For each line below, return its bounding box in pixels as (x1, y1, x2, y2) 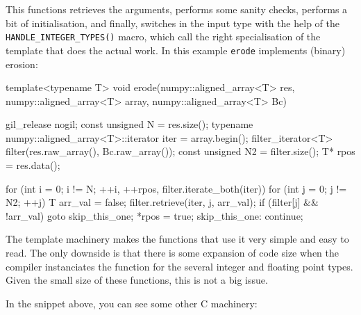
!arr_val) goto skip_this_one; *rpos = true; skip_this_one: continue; (6, 208, 303, 223)
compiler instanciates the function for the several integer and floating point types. (6, 259, 353, 273)
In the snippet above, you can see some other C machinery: (6, 296, 258, 310)
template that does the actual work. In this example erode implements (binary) (6, 42, 346, 57)
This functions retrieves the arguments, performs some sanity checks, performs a (6, 2, 348, 16)
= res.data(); (6, 158, 60, 172)
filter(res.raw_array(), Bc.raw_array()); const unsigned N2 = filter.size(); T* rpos (6, 144, 355, 159)
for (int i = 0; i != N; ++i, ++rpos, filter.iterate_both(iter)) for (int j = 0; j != (6, 181, 347, 195)
